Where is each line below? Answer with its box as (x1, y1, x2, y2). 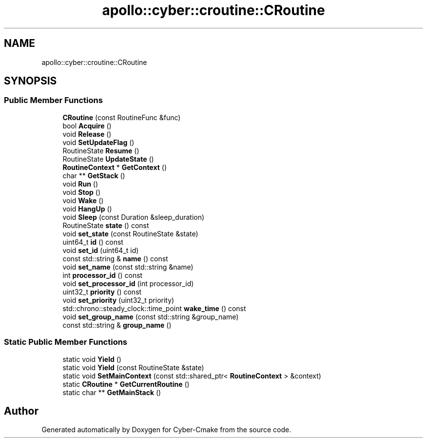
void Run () (62, 179, 98, 188)
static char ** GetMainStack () (62, 388, 161, 397)
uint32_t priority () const (62, 287, 142, 296)
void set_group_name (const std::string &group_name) (62, 312, 239, 321)
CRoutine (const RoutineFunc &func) (62, 113, 181, 122)
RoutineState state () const (62, 221, 149, 230)
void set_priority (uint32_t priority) (62, 295, 175, 304)
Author (4, 404, 39, 417)
